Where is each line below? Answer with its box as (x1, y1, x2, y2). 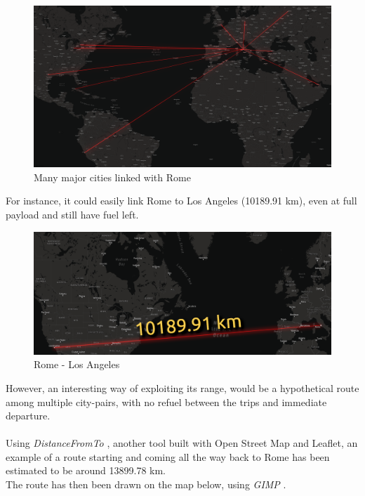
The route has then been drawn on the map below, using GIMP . (6, 477, 286, 492)
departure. (6, 408, 51, 423)
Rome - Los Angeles (34, 357, 120, 372)
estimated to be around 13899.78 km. (6, 463, 166, 478)
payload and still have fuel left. (6, 207, 139, 221)
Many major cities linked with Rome (34, 169, 191, 184)
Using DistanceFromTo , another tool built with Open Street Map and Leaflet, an (6, 436, 358, 450)
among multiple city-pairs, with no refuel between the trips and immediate (6, 394, 327, 409)
